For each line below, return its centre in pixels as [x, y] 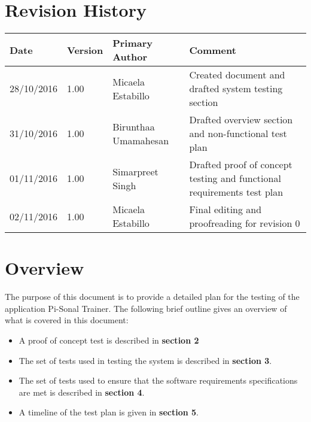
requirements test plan [236, 192]
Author [130, 57]
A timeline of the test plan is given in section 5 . [109, 412]
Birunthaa [134, 126]
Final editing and [225, 210]
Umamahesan [141, 140]
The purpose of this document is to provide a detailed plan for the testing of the [152, 297]
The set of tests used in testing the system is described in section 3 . [145, 360]
